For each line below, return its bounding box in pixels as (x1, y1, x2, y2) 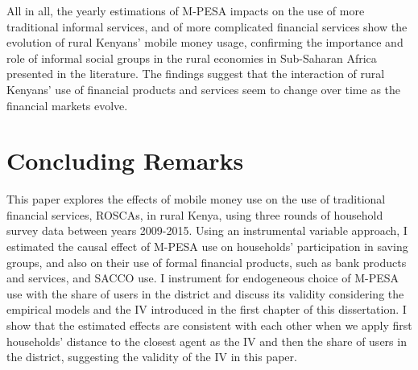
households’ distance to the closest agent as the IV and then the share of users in (6, 332, 407, 349)
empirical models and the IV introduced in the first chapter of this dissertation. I (6, 301, 407, 318)
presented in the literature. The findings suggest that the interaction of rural (6, 65, 385, 82)
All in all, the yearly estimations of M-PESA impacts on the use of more (6, 2, 365, 18)
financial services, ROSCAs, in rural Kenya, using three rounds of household (6, 206, 383, 223)
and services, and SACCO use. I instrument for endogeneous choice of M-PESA (6, 269, 399, 286)
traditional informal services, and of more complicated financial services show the (6, 18, 408, 35)
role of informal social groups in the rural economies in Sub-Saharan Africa (6, 49, 377, 66)
